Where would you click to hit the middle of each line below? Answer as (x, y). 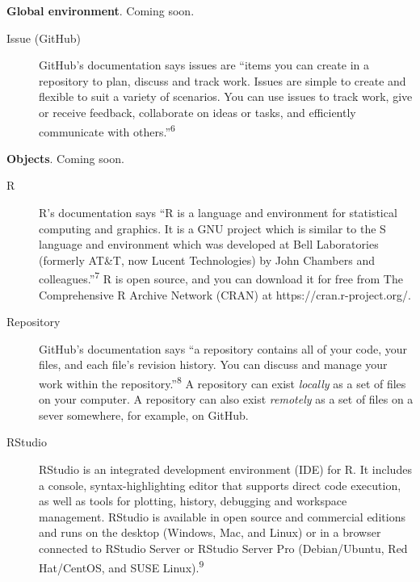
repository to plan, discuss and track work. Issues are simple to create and (223, 80)
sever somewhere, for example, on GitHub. (144, 415)
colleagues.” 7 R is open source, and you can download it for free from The (221, 278)
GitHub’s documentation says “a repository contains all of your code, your (223, 348)
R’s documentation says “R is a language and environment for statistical (218, 212)
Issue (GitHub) (44, 38)
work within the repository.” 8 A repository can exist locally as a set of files (223, 382)
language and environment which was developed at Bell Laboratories (209, 244)
